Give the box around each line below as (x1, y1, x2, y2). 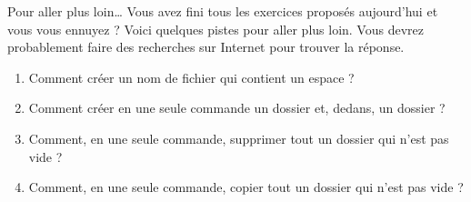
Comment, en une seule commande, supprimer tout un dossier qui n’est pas (28, 128, 449, 147)
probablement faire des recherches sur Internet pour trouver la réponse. (7, 37, 405, 56)
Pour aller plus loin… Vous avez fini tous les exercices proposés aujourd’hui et (7, 2, 438, 20)
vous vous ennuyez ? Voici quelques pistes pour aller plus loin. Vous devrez (7, 19, 424, 38)
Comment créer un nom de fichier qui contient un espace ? (28, 67, 355, 86)
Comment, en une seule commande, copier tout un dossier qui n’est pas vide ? (28, 177, 464, 197)
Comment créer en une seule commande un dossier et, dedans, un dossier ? (28, 98, 446, 117)
